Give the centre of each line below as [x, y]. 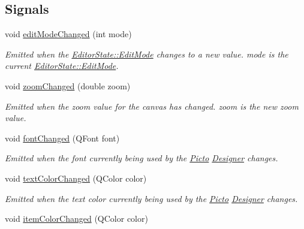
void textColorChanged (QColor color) [76, 178]
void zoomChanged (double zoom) [68, 85]
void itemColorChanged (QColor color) [76, 219]
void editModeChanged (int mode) [68, 34]
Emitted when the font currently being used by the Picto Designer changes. [142, 158]
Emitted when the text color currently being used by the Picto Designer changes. [151, 198]
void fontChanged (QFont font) [62, 138]
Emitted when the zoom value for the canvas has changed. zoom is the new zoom [152, 106]
